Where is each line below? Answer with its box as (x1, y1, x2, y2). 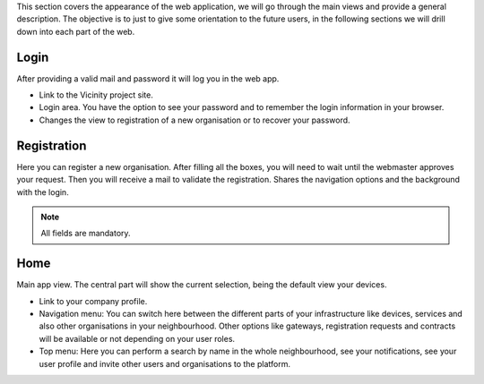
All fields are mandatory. (40, 228, 131, 239)
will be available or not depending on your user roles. (39, 333, 236, 344)
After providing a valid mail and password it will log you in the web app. (16, 73, 280, 84)
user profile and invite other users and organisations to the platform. (39, 358, 291, 369)
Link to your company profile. (39, 295, 148, 306)
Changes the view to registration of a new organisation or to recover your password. (39, 115, 350, 125)
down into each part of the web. (16, 26, 135, 37)
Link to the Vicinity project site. (39, 90, 154, 100)
